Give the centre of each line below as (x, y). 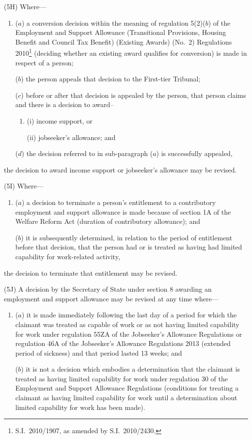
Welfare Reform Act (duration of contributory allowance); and (108, 221)
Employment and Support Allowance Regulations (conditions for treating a (127, 388)
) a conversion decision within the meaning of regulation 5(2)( (113, 23)
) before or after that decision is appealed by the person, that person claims (134, 95)
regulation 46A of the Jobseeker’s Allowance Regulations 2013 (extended (123, 343)
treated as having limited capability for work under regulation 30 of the (121, 378)
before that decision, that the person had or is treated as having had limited (129, 247)
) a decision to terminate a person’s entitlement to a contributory (119, 202)
